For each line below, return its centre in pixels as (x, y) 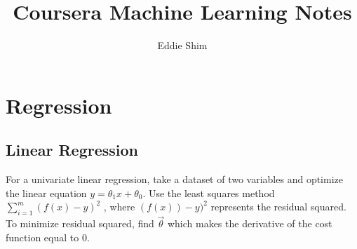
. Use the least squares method (209, 193)
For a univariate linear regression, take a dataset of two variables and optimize (174, 179)
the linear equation (46, 193)
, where (119, 207)
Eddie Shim (182, 45)
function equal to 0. (48, 237)
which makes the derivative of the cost (250, 223)
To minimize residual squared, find (80, 223)
